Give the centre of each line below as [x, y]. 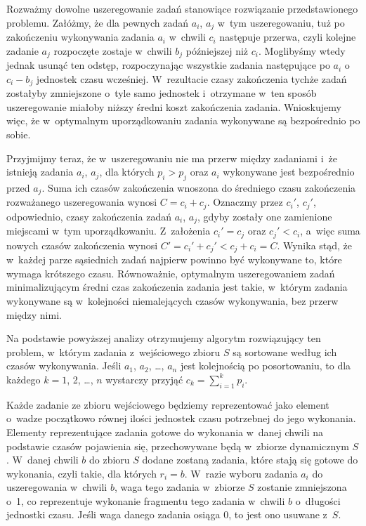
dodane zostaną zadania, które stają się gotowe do [250, 460]
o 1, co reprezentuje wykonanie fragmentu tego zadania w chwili [146, 500]
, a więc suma [330, 231]
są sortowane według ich [285, 351]
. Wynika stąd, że [315, 245]
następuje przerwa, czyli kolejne [288, 37]
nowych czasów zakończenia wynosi [82, 245]
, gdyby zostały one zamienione [265, 216]
